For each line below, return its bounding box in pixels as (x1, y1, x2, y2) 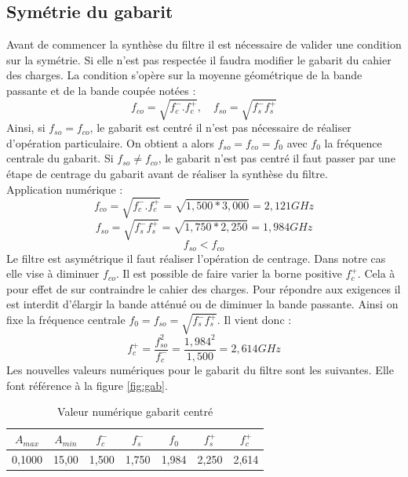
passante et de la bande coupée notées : (6, 82, 196, 98)
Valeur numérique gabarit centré (57, 403, 213, 420)
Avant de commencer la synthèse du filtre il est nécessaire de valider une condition (6, 36, 402, 53)
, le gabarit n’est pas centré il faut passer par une (158, 150, 395, 166)
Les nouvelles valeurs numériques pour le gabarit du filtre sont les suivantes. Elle (6, 362, 394, 378)
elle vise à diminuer (6, 265, 100, 282)
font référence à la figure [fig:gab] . (6, 377, 168, 393)
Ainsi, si (6, 119, 46, 136)
